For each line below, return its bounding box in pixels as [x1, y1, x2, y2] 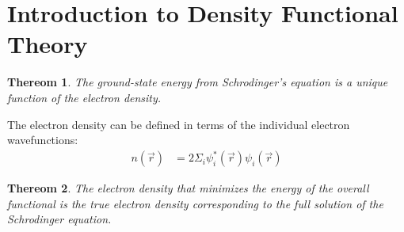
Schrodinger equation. [7, 211, 112, 227]
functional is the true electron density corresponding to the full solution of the [7, 195, 383, 211]
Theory [7, 28, 88, 60]
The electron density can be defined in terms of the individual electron [7, 116, 350, 132]
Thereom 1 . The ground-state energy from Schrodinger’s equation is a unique [7, 74, 388, 90]
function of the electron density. [7, 89, 162, 105]
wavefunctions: [7, 131, 78, 148]
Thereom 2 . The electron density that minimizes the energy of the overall [7, 180, 369, 196]
